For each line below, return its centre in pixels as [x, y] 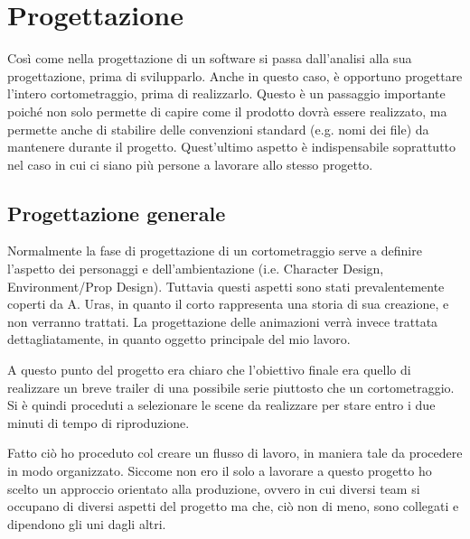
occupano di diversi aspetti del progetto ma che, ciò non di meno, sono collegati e [233, 506]
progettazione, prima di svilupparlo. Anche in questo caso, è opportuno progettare [235, 75]
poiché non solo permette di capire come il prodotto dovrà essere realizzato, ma [227, 111]
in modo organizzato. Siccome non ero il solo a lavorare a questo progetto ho [220, 471]
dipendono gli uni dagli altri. [87, 523]
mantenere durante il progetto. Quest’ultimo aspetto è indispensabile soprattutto [232, 147]
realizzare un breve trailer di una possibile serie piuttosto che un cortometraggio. [231, 387]
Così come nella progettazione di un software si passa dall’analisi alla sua [210, 58]
